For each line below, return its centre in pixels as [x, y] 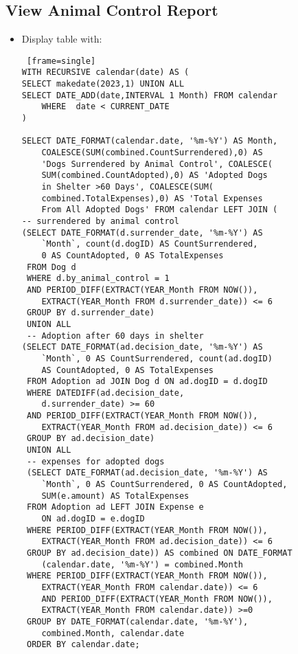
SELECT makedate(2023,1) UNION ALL [103, 84]
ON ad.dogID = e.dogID [93, 519]
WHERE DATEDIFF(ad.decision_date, [105, 393]
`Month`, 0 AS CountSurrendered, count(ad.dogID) [157, 358]
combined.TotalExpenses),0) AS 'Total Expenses [152, 198]
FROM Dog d [51, 267]
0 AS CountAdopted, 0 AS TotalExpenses [133, 255]
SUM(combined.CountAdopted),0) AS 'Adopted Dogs [154, 176]
